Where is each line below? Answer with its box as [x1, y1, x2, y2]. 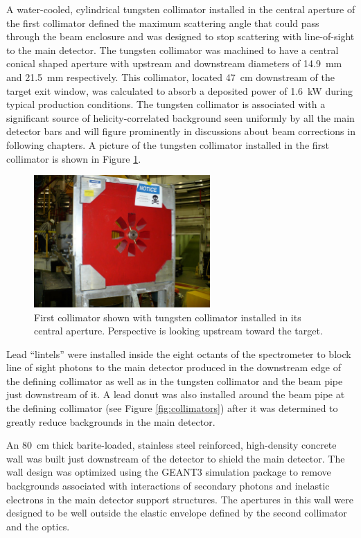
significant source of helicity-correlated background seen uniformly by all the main [6, 110, 355, 125]
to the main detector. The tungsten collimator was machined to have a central [6, 42, 339, 57]
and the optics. [6, 519, 70, 533]
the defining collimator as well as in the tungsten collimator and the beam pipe [6, 373, 343, 388]
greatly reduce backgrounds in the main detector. [6, 414, 215, 429]
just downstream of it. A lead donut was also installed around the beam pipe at [6, 387, 345, 402]
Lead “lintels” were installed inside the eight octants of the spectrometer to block [6, 346, 351, 361]
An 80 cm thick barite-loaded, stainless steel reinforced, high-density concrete [6, 438, 337, 452]
